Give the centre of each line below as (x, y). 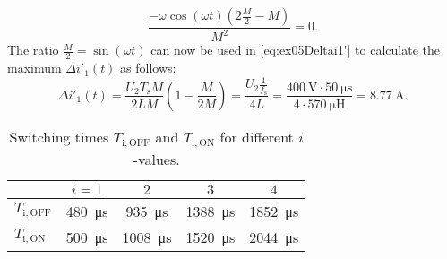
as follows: (148, 68)
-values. (156, 159)
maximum (34, 68)
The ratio (33, 50)
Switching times (59, 136)
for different (257, 136)
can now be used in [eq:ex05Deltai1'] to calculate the (295, 50)
